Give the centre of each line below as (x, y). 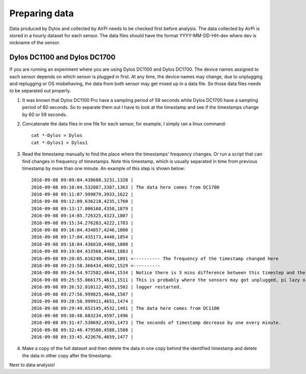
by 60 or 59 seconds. (45, 114)
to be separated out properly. (40, 91)
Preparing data (42, 13)
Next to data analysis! (32, 365)
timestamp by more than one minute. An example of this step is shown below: (104, 168)
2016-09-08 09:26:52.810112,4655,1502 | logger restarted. (107, 287)
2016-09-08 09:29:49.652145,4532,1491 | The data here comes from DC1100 (125, 309)
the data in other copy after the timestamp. (67, 355)
